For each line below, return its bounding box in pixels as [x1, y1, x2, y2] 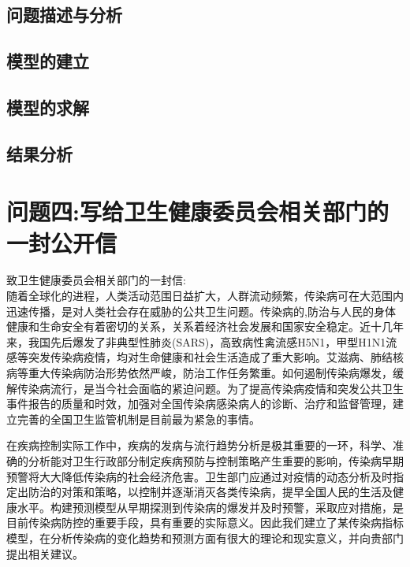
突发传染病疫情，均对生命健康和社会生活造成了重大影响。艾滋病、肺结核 [28, 349, 404, 365]
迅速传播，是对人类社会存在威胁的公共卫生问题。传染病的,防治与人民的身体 [6, 302, 396, 319]
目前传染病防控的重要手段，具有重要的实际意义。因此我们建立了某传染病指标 [6, 514, 404, 531]
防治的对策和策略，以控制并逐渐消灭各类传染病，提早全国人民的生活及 [28, 484, 393, 500]
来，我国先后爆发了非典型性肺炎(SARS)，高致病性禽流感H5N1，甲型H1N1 [6, 333, 386, 350]
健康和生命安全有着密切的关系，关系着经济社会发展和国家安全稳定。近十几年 [6, 318, 404, 335]
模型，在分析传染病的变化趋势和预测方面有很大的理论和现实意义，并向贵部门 [6, 529, 404, 546]
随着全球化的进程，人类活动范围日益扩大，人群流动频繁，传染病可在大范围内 [6, 287, 404, 304]
